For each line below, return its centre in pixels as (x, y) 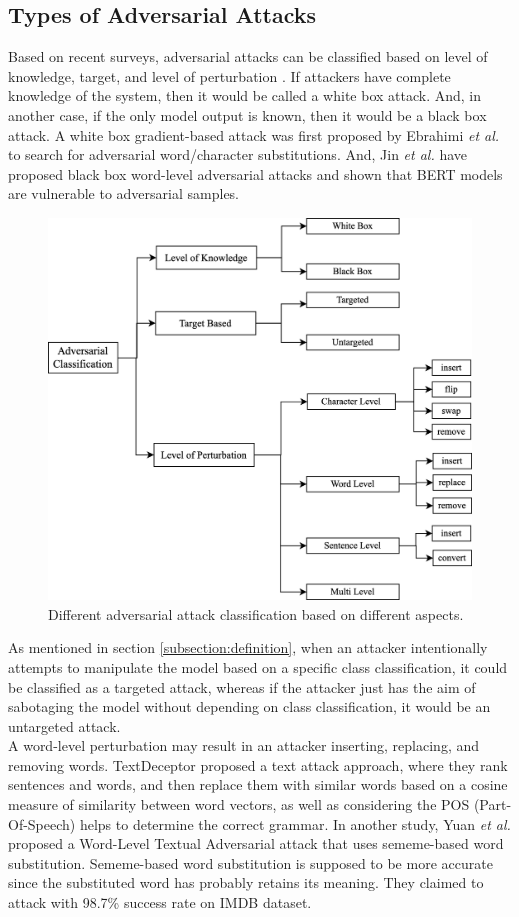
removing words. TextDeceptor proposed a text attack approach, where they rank (258, 764)
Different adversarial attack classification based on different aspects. (256, 613)
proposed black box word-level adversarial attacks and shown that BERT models (255, 173)
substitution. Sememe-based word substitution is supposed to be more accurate (250, 862)
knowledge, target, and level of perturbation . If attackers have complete (229, 75)
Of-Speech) (42, 823)
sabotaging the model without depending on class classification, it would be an (249, 706)
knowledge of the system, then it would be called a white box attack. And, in (245, 95)
